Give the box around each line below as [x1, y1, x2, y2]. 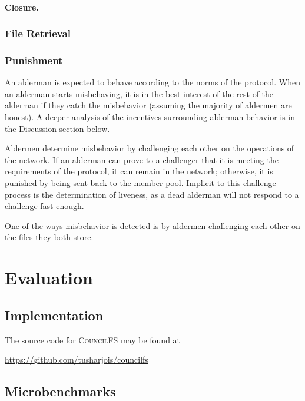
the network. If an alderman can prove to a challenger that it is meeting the [5, 153, 279, 165]
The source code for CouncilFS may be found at [5, 333, 181, 346]
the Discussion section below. [5, 122, 110, 134]
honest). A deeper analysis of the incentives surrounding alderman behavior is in [5, 111, 296, 123]
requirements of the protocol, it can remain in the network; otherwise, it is [5, 165, 273, 177]
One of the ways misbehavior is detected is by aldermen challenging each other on [5, 219, 300, 231]
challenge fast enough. [5, 200, 84, 212]
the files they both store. [5, 231, 94, 243]
